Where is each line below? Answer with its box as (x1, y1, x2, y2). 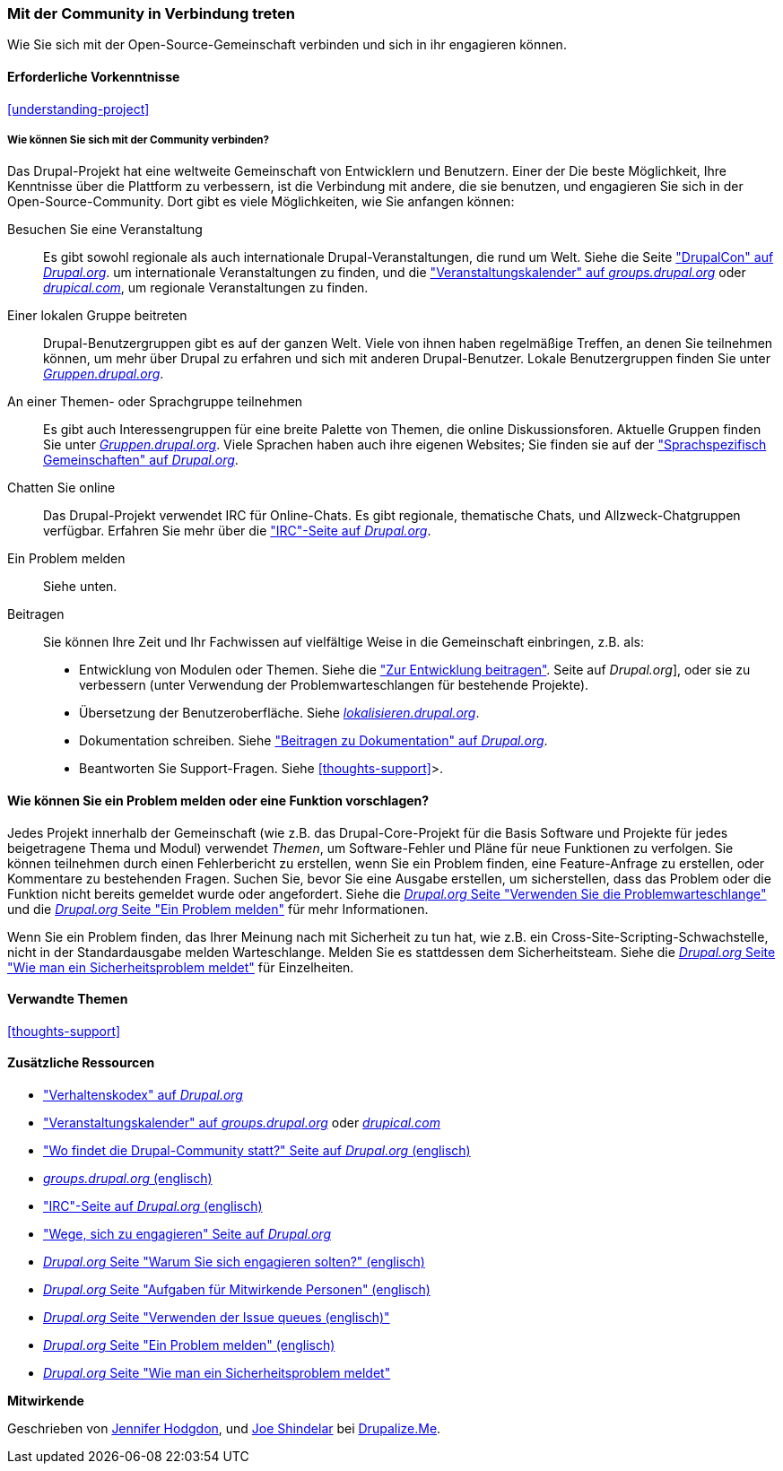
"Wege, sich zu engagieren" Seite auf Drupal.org (43, 1226, 331, 1242)
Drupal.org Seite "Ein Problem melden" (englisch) (43, 1337, 335, 1353)
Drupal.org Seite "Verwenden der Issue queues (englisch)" (43, 1310, 390, 1326)
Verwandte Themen (7, 991, 128, 1007)
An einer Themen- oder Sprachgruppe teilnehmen (7, 394, 303, 410)
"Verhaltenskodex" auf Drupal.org (43, 1087, 243, 1103)
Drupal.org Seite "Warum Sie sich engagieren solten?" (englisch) (43, 1254, 425, 1270)
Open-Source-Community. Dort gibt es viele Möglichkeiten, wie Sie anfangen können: (7, 194, 515, 210)
